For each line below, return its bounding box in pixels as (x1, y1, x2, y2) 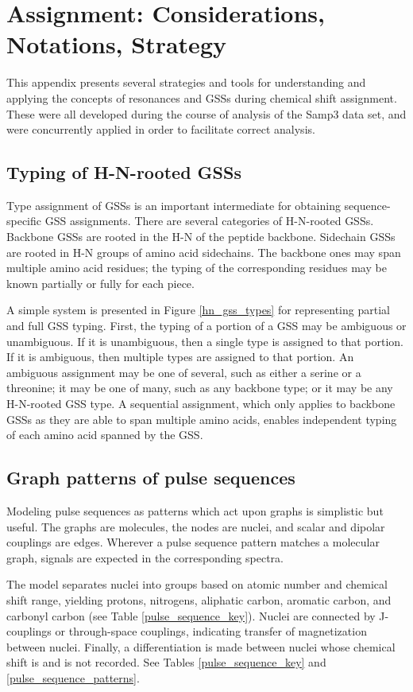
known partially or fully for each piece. (6, 274, 195, 291)
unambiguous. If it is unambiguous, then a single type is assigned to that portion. (6, 332, 403, 349)
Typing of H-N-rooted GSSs (6, 160, 241, 185)
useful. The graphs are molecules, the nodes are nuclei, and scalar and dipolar (6, 518, 385, 535)
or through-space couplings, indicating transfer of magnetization (55, 623, 367, 640)
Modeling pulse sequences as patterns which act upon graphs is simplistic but (6, 503, 384, 519)
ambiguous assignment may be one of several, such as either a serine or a (6, 363, 361, 380)
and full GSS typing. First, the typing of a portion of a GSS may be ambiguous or (6, 317, 407, 334)
